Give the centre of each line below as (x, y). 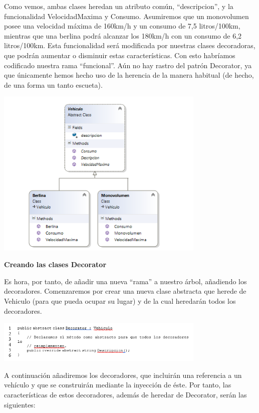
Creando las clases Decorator (55, 264)
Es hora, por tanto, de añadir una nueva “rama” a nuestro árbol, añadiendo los (125, 281)
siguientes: (20, 404)
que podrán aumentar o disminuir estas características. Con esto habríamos (120, 55)
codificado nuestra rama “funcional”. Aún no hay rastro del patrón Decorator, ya (128, 65)
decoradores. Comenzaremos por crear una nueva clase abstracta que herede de (125, 291)
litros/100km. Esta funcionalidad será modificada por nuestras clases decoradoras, (130, 45)
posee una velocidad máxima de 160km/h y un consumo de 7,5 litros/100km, (122, 26)
